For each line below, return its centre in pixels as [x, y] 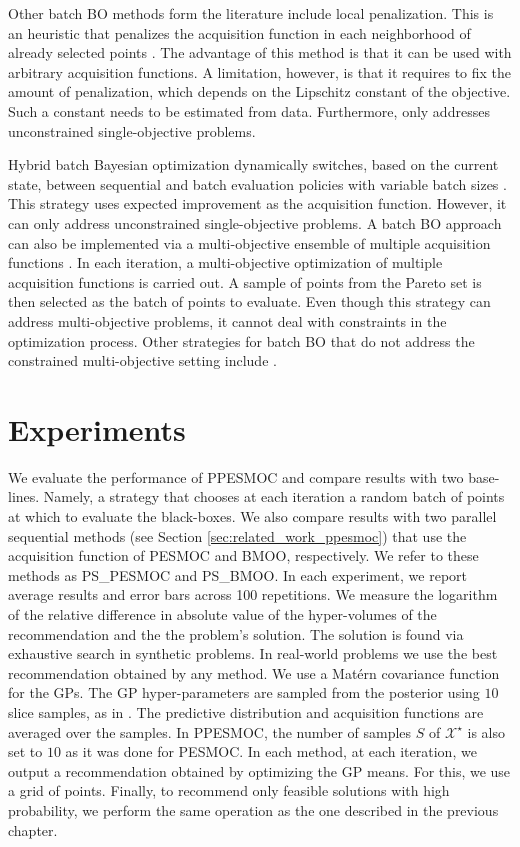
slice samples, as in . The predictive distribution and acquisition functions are [246, 711]
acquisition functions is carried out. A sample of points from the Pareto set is [245, 281]
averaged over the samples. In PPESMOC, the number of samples [210, 731]
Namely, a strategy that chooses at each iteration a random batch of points [274, 496]
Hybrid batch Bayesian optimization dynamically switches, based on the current [253, 164]
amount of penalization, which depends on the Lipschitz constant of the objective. [259, 91]
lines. [24, 496]
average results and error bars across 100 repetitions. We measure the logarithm [253, 594]
